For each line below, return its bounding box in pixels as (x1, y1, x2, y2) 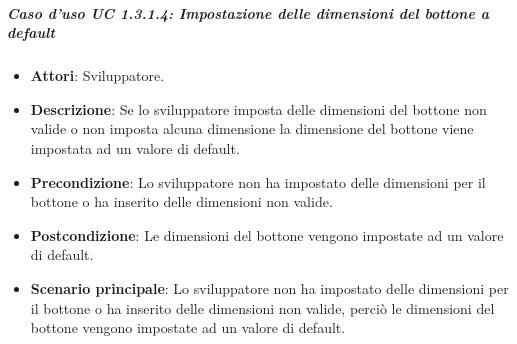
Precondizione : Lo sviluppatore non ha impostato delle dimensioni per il (30, 171, 486, 192)
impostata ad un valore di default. (30, 137, 240, 158)
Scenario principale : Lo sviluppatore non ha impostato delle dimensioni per (30, 277, 509, 298)
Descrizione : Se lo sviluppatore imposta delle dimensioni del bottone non (30, 98, 487, 119)
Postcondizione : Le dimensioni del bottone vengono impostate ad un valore (30, 224, 504, 245)
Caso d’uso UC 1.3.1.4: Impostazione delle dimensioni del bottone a (7, 2, 489, 23)
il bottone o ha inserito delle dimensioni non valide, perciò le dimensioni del (30, 297, 495, 318)
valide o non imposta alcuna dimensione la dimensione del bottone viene (30, 118, 474, 139)
